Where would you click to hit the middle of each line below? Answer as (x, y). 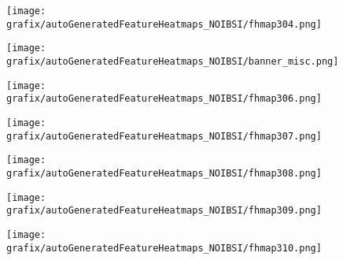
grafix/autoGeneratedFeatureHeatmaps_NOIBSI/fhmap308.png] (164, 173)
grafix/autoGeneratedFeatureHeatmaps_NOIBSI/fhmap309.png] (164, 211)
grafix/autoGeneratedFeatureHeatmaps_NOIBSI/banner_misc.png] (173, 61)
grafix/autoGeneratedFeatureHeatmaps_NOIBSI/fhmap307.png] (164, 136)
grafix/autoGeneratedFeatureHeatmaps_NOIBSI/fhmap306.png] (164, 99)
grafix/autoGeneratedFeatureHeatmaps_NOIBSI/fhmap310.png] (164, 248)
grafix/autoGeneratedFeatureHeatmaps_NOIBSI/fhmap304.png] (164, 24)
